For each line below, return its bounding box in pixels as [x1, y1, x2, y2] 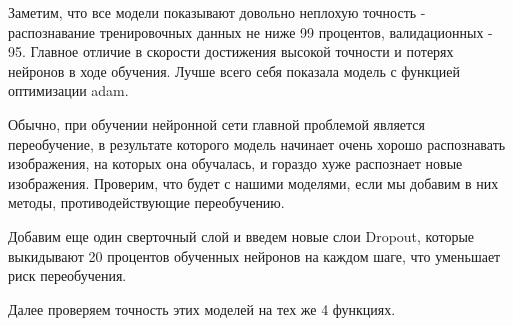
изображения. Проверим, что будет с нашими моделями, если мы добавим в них [8, 172, 499, 193]
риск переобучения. [8, 265, 127, 286]
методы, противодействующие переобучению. [8, 192, 285, 213]
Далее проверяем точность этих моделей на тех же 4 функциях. [8, 298, 396, 319]
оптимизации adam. [8, 80, 129, 101]
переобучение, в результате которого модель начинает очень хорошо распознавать [8, 133, 506, 154]
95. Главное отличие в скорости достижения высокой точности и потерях [8, 41, 454, 62]
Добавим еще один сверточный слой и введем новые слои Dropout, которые [8, 225, 475, 246]
